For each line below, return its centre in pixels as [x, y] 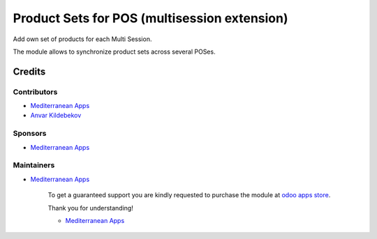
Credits [29, 71]
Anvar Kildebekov [56, 116]
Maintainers [34, 165]
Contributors [35, 92]
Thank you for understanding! [91, 208]
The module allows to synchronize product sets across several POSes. [114, 52]
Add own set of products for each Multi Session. [82, 39]
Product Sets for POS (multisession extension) [150, 18]
